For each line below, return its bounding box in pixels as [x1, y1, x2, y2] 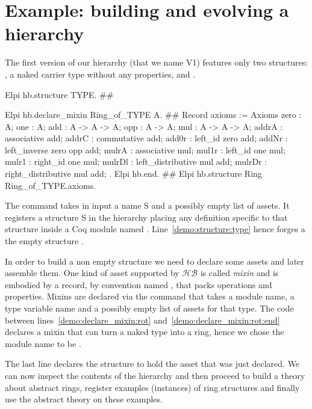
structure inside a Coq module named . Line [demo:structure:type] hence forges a [5, 223, 305, 235]
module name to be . [5, 337, 81, 349]
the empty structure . [5, 235, 84, 247]
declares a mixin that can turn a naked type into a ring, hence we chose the [5, 325, 284, 338]
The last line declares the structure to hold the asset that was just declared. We [5, 357, 300, 370]
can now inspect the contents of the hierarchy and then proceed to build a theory [5, 369, 305, 381]
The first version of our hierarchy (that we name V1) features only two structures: [5, 56, 308, 69]
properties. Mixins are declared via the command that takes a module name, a [5, 290, 295, 303]
